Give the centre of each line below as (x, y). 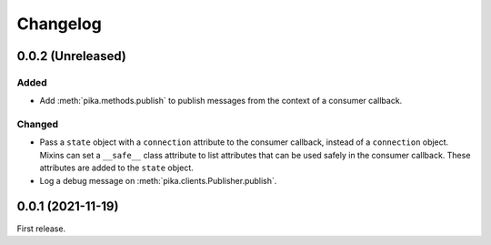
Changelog (59, 24)
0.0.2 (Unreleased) (72, 56)
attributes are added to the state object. (117, 168)
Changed (38, 125)
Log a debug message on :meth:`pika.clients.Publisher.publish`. (158, 180)
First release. (41, 229)
